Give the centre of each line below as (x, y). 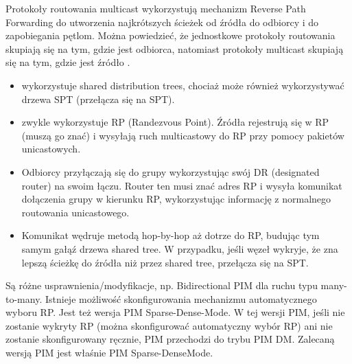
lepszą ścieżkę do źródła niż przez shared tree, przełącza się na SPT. (165, 262)
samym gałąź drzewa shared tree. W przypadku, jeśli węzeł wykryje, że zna (180, 248)
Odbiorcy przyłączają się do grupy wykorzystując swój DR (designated (171, 171)
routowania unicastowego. (75, 212)
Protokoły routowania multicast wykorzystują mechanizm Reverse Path (156, 8)
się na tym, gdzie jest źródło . (68, 62)
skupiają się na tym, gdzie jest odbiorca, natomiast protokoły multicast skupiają (175, 48)
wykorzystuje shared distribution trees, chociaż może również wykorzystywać (183, 85)
